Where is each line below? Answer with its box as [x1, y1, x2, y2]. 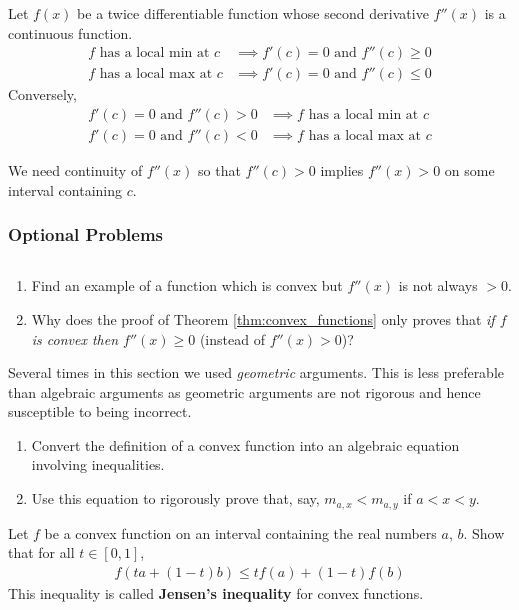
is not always [398, 275, 478, 296]
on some [444, 159, 495, 180]
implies [320, 159, 364, 180]
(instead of [199, 328, 265, 349]
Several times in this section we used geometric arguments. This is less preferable [8, 362, 505, 383]
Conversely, [8, 84, 77, 105]
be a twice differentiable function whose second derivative [77, 3, 429, 23]
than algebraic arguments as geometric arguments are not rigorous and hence [8, 381, 481, 402]
